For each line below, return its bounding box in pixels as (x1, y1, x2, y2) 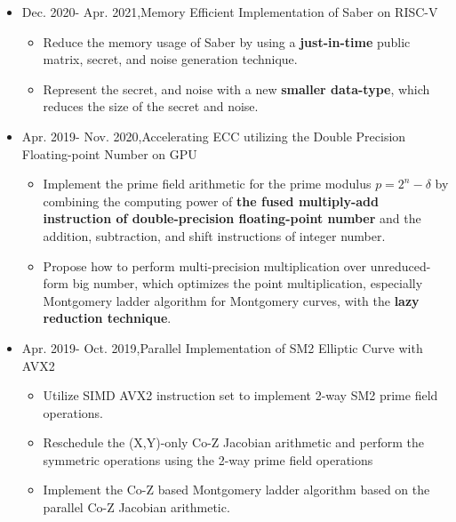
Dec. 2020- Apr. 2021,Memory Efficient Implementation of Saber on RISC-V (21, 3, 438, 20)
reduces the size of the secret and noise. (43, 97, 259, 116)
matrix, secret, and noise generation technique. (43, 50, 298, 68)
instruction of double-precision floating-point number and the (43, 209, 421, 228)
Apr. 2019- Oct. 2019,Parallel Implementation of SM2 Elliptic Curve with (21, 338, 423, 357)
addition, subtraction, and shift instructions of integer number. (43, 226, 386, 245)
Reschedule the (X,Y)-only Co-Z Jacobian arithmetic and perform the (43, 433, 424, 452)
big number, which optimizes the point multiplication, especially (72, 274, 423, 293)
